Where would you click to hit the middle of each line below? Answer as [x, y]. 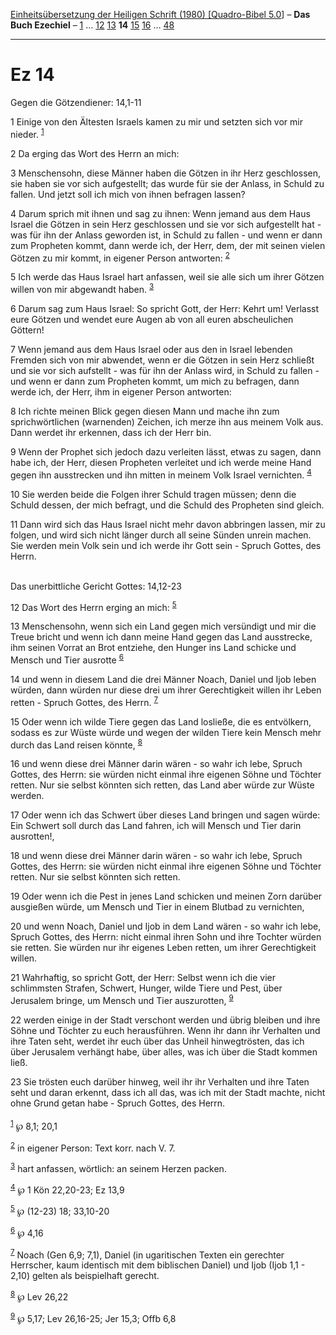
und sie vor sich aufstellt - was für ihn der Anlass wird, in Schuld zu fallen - [165, 370]
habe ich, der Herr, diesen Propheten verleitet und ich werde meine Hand [161, 462]
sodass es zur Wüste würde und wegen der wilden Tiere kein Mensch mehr [166, 732]
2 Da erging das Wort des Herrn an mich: [95, 153]
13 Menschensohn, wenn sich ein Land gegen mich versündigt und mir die [163, 626]
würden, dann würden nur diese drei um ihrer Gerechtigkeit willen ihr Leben [166, 690]
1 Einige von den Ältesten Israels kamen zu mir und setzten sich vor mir [156, 121]
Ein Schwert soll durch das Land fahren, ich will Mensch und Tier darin [156, 826]
